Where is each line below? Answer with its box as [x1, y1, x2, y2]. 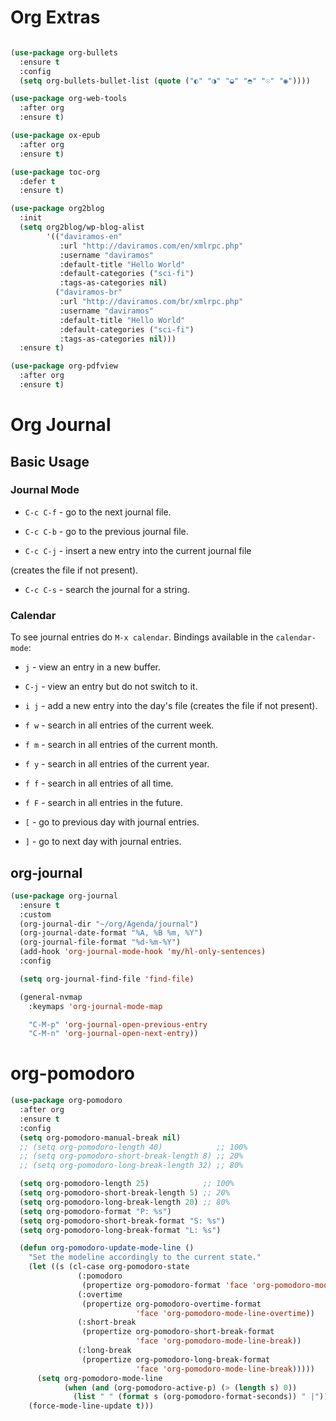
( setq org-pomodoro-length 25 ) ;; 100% [19, 1179, 235, 1189]
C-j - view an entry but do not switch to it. [24, 681, 198, 693]
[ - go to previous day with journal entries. [24, 816, 200, 828]
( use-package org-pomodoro [10, 1096, 123, 1106]
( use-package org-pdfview [10, 361, 118, 371]
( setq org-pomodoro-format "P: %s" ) [19, 1206, 172, 1216]
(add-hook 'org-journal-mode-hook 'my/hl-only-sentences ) [19, 947, 267, 957]
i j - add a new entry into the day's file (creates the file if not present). [24, 700, 318, 712]
